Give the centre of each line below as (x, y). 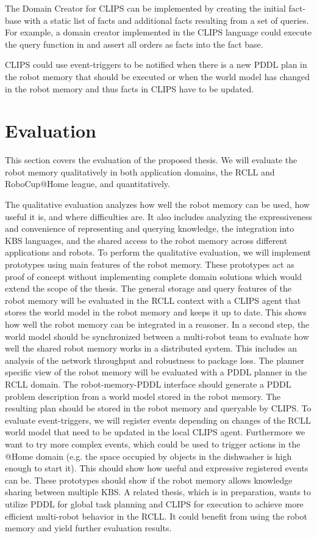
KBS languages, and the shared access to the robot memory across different (146, 240)
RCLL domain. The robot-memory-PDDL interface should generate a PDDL (148, 384)
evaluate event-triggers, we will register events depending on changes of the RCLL (158, 420)
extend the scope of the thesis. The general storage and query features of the (148, 288)
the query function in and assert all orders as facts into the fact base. (134, 44)
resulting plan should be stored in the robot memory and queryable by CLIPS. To (158, 408)
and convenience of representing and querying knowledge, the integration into (150, 228)
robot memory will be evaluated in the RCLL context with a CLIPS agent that (153, 300)
